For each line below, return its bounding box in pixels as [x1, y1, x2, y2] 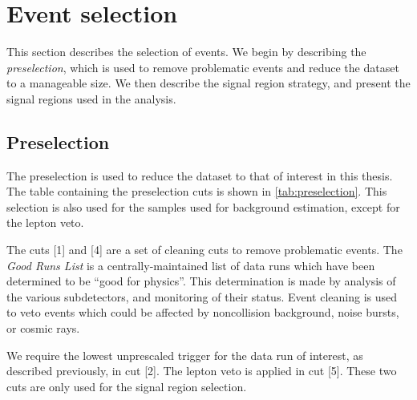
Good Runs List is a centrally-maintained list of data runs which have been [6, 257, 375, 273]
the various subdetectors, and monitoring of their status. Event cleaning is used [6, 288, 398, 305]
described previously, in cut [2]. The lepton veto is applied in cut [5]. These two [6, 362, 397, 379]
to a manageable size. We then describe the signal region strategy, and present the [6, 75, 411, 91]
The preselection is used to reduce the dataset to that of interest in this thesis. [6, 167, 393, 184]
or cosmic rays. [6, 320, 80, 337]
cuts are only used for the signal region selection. [6, 378, 247, 394]
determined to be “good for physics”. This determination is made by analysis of [6, 273, 396, 289]
